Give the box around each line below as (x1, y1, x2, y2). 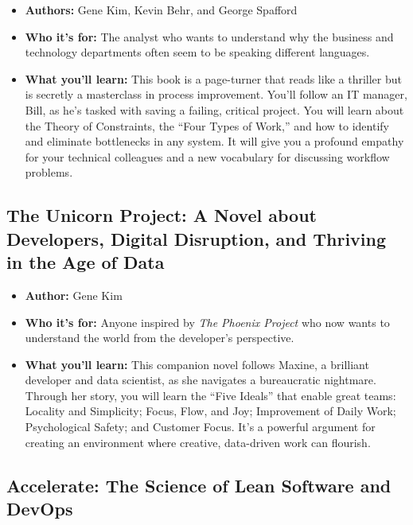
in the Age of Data (6, 250, 165, 274)
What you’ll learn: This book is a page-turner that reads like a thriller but (25, 70, 402, 87)
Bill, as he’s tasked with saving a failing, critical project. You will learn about (25, 101, 404, 118)
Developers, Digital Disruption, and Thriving (6, 226, 387, 251)
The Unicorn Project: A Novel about (6, 203, 317, 227)
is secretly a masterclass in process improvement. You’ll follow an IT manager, (25, 86, 407, 103)
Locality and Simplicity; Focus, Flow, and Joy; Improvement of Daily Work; (25, 402, 396, 419)
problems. (25, 164, 73, 181)
